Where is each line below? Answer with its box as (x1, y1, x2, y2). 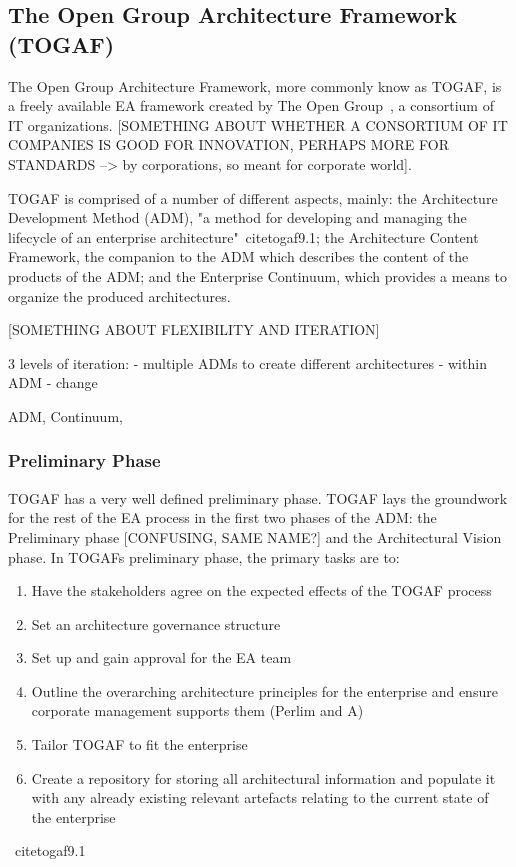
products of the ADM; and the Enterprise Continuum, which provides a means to (8, 265, 508, 286)
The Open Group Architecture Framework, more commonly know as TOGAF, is (8, 75, 502, 96)
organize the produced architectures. (8, 285, 231, 306)
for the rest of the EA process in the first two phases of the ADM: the (8, 507, 437, 528)
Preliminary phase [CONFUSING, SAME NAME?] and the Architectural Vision (8, 526, 502, 547)
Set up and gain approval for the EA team (31, 647, 292, 668)
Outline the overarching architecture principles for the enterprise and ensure (31, 680, 498, 701)
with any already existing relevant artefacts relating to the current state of (31, 787, 489, 808)
